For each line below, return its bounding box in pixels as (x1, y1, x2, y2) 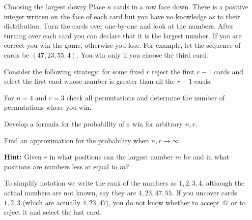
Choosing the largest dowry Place (4, 1, 105, 11)
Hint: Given (4, 152, 42, 162)
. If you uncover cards (171, 187, 237, 197)
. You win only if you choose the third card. (76, 49, 208, 60)
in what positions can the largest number (49, 152, 173, 162)
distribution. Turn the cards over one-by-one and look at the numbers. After (4, 21, 234, 31)
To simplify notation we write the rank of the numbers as (4, 178, 177, 188)
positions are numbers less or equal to (4, 161, 118, 171)
